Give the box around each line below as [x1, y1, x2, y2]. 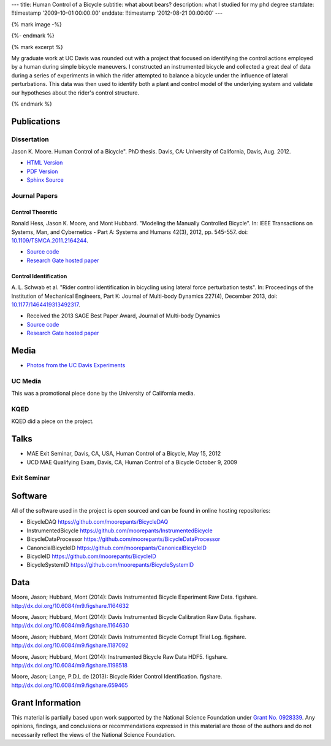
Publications [11, 116, 61, 126]
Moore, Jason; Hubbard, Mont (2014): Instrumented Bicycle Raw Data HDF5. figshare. [11, 653, 228, 660]
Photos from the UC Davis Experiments [26, 362, 126, 368]
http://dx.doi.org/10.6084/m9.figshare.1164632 [11, 602, 129, 609]
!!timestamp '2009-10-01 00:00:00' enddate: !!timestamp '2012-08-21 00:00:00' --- [11, 9, 223, 17]
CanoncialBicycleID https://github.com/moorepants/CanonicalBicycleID [26, 544, 207, 551]
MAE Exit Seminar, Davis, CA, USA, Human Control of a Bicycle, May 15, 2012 [26, 450, 221, 457]
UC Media [11, 376, 42, 385]
